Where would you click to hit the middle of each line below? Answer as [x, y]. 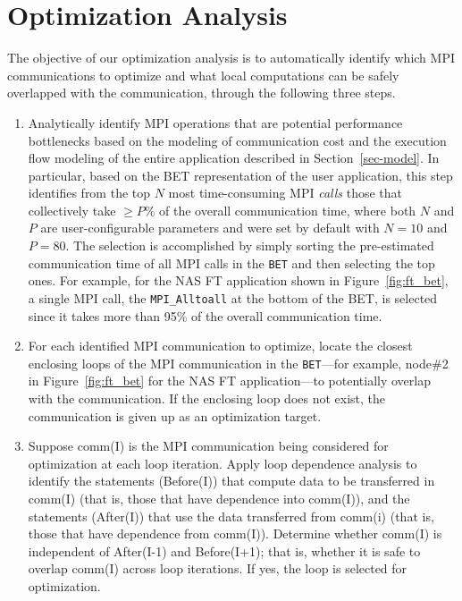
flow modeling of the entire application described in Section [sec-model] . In [234, 158]
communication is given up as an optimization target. [175, 415]
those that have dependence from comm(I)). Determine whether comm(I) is [235, 533]
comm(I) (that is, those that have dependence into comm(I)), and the [219, 498]
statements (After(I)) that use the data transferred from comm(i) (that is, [231, 516]
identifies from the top [89, 193]
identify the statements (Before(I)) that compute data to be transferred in [231, 481]
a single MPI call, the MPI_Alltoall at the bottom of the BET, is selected [233, 297]
